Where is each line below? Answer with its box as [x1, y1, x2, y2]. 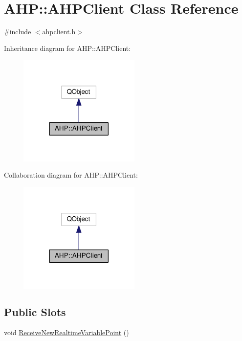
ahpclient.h [42, 26, 76, 37]
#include [4, 26, 31, 37]
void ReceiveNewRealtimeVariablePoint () [4, 327, 129, 338]
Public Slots [4, 304, 66, 319]
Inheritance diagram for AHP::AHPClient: [4, 43, 131, 53]
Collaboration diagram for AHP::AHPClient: [4, 170, 138, 180]
